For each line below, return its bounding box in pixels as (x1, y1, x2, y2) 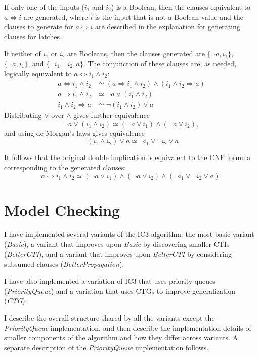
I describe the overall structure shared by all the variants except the (4, 312, 215, 323)
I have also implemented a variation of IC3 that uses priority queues (4, 275, 216, 286)
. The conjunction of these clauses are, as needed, (83, 58, 237, 68)
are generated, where (23, 11, 88, 22)
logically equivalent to (4, 68, 72, 78)
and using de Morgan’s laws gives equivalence (4, 127, 145, 138)
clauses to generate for (4, 21, 73, 32)
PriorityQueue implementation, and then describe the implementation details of (4, 322, 251, 333)
